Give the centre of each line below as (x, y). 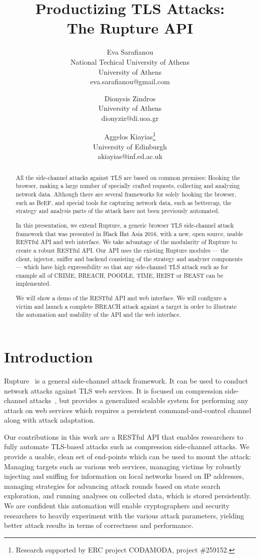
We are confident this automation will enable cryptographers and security (117, 506)
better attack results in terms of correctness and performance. (99, 525)
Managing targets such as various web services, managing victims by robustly (123, 466)
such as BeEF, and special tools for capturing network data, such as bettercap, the (123, 202)
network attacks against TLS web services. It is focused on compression (113, 390)
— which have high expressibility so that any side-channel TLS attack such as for (122, 267)
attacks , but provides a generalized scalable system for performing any (139, 400)
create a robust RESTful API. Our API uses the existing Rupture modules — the (122, 250)
